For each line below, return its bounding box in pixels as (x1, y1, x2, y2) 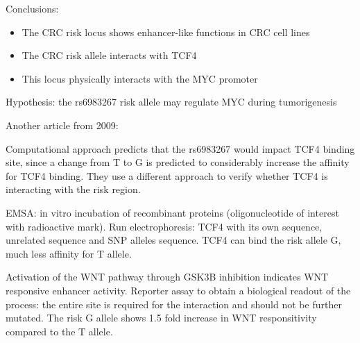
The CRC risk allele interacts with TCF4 (22, 48, 197, 62)
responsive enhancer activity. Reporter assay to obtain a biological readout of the (6, 283, 351, 297)
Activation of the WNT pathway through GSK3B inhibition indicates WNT (6, 269, 329, 284)
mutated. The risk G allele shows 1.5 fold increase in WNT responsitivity (6, 310, 317, 325)
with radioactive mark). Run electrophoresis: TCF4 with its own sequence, (6, 219, 323, 233)
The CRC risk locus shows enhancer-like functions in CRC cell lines (22, 24, 310, 39)
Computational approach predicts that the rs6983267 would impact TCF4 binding (6, 141, 355, 156)
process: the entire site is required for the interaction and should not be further (6, 296, 342, 311)
